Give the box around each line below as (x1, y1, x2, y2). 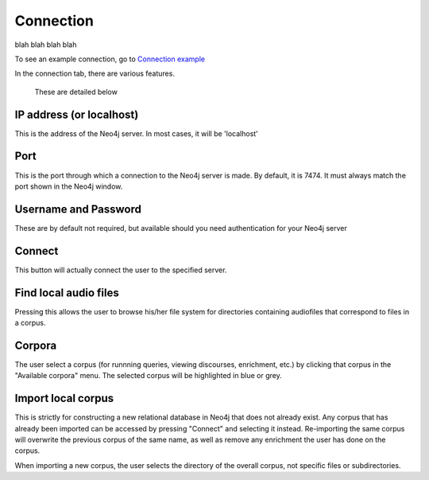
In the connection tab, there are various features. (14, 68, 175, 79)
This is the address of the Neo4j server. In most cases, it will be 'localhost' (14, 128, 258, 139)
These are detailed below (34, 87, 118, 96)
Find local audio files (14, 286, 119, 299)
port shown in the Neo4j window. (14, 181, 123, 191)
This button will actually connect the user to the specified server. (14, 265, 227, 275)
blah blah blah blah (14, 40, 77, 49)
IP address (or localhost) (14, 107, 139, 121)
